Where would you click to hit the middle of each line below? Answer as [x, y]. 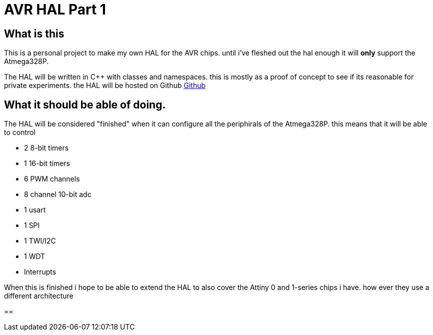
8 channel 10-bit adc [58, 194]
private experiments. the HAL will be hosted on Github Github [105, 85]
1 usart [35, 210]
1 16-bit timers [47, 163]
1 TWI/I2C [40, 241]
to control [20, 132]
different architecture [39, 296]
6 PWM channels [52, 179]
